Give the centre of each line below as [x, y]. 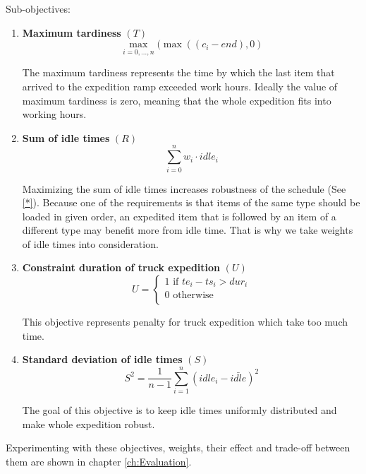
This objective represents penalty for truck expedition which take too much [185, 322]
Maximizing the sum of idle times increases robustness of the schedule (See [184, 188]
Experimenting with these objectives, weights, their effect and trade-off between [178, 448]
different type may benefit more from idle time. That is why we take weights [188, 230]
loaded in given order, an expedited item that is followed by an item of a [179, 216]
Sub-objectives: [38, 8]
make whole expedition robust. [89, 423]
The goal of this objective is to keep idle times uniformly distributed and [179, 409]
